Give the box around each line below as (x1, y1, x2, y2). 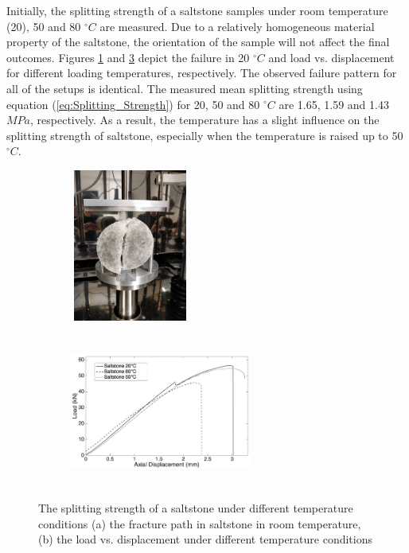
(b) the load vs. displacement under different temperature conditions (38, 531, 373, 547)
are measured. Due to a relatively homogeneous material (99, 18, 375, 34)
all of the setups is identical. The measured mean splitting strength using (6, 80, 363, 96)
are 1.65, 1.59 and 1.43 (279, 95, 389, 112)
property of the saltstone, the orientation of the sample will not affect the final (6, 33, 390, 50)
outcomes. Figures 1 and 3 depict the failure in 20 (6, 49, 250, 65)
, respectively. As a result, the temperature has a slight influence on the (30, 111, 380, 128)
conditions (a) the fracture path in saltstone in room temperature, (38, 515, 361, 532)
